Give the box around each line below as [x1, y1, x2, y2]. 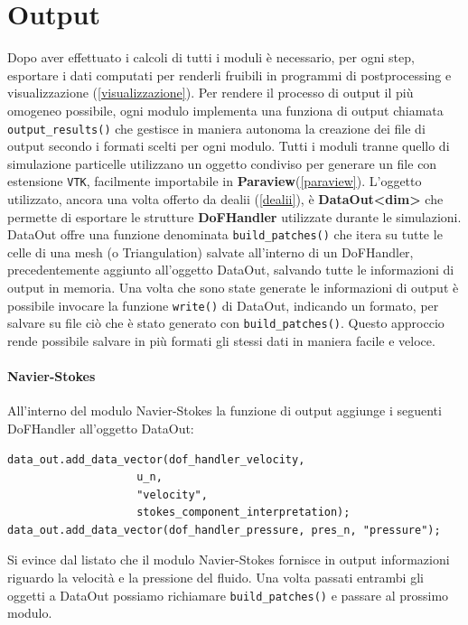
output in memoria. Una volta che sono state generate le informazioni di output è [7, 278, 459, 297]
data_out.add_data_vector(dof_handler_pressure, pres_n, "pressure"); [7, 523, 441, 536]
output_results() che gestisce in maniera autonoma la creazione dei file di [7, 118, 426, 137]
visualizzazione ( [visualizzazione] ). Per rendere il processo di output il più [7, 83, 414, 102]
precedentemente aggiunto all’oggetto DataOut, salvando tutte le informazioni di [7, 260, 454, 279]
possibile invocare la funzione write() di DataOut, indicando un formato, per [7, 295, 439, 314]
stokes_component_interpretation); [136, 506, 351, 519]
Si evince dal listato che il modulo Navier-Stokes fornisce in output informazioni [7, 550, 450, 569]
